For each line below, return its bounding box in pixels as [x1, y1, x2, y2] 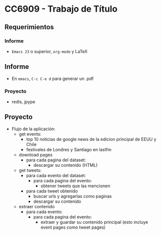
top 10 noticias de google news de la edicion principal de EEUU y [26, 136, 157, 142]
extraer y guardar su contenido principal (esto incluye [40, 219, 148, 225]
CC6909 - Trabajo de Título [4, 3, 118, 15]
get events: [18, 131, 42, 137]
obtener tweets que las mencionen [40, 183, 110, 189]
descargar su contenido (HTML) [33, 162, 98, 168]
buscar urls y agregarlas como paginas [33, 193, 112, 199]
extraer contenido [18, 203, 55, 209]
